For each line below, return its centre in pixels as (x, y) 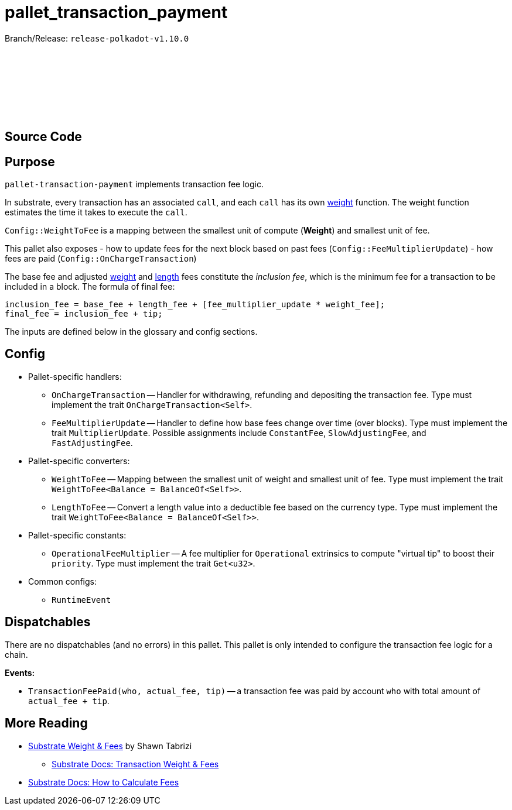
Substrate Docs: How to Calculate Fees (104, 782)
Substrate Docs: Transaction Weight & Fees (135, 764)
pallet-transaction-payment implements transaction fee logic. (134, 184)
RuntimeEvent (81, 600)
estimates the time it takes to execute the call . (96, 212)
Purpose (30, 162)
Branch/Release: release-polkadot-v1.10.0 (97, 38)
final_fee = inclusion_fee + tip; (84, 314)
